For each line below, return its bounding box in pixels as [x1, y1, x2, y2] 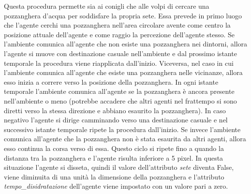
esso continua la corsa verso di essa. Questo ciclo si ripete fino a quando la [4, 143, 224, 153]
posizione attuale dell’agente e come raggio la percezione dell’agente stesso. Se [4, 29, 235, 39]
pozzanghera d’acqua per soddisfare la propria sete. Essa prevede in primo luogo [4, 10, 242, 20]
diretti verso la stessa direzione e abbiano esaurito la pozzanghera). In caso [4, 105, 226, 115]
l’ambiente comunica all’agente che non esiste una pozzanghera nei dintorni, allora [4, 39, 248, 49]
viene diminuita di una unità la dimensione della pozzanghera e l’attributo [4, 171, 224, 181]
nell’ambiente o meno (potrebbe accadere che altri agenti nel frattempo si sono [4, 95, 237, 105]
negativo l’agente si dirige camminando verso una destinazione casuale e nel [4, 115, 228, 125]
